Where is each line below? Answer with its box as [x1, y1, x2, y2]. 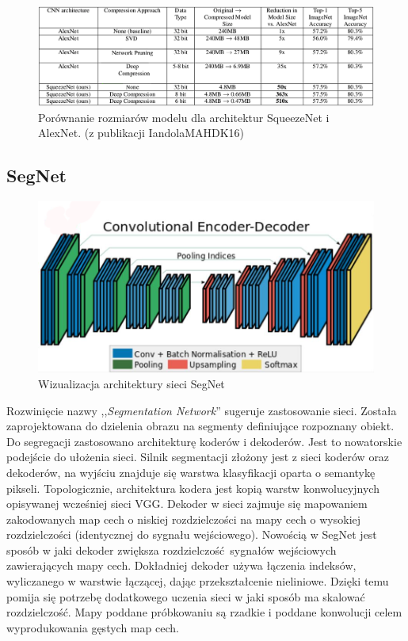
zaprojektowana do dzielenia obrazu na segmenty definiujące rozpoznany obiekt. [6, 418, 395, 434]
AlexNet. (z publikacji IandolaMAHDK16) [38, 124, 245, 141]
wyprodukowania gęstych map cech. [6, 619, 179, 635]
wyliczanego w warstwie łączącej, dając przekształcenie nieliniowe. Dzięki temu [6, 573, 389, 589]
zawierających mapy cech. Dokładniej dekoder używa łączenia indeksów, [6, 557, 357, 574]
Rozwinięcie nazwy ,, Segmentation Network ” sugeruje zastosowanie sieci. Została [6, 402, 397, 418]
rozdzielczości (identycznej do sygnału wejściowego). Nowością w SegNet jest [6, 526, 377, 543]
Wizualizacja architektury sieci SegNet [38, 375, 225, 391]
